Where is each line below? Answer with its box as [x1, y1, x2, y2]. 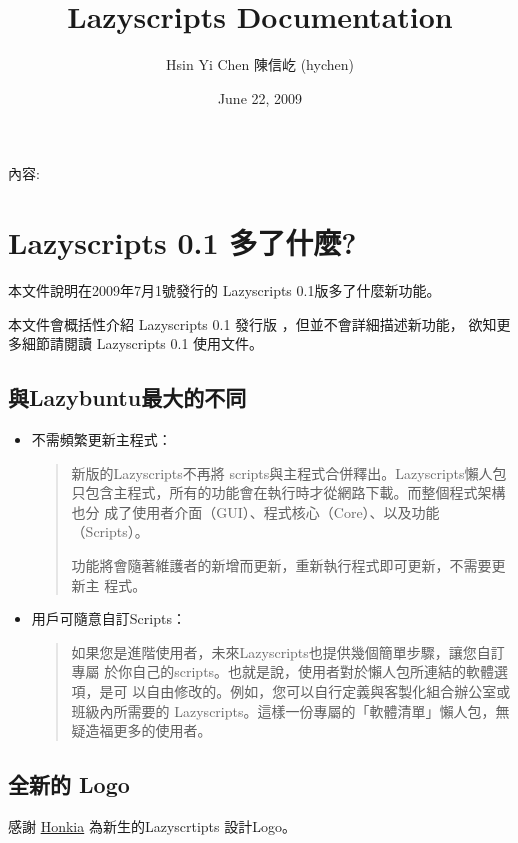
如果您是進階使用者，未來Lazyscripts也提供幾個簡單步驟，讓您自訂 [71, 641, 505, 662]
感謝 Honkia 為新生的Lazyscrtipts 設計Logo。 [8, 815, 296, 836]
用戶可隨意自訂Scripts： [31, 608, 186, 629]
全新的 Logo [8, 769, 130, 800]
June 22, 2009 [217, 87, 303, 108]
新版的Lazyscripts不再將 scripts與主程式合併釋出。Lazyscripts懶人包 [71, 462, 507, 483]
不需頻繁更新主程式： [31, 429, 172, 450]
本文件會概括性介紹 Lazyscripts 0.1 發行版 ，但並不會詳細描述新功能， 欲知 [8, 313, 497, 334]
